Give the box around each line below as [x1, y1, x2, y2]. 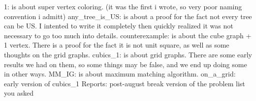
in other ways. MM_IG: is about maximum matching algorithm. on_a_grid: [4, 69, 236, 79]
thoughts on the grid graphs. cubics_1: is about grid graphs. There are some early [4, 49, 252, 59]
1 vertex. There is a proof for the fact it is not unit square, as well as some [4, 40, 229, 50]
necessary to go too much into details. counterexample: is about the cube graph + [4, 30, 252, 40]
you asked [4, 88, 33, 98]
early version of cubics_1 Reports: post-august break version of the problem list [4, 78, 245, 88]
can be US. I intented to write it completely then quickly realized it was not [4, 21, 233, 31]
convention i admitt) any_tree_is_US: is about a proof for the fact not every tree [4, 11, 252, 21]
